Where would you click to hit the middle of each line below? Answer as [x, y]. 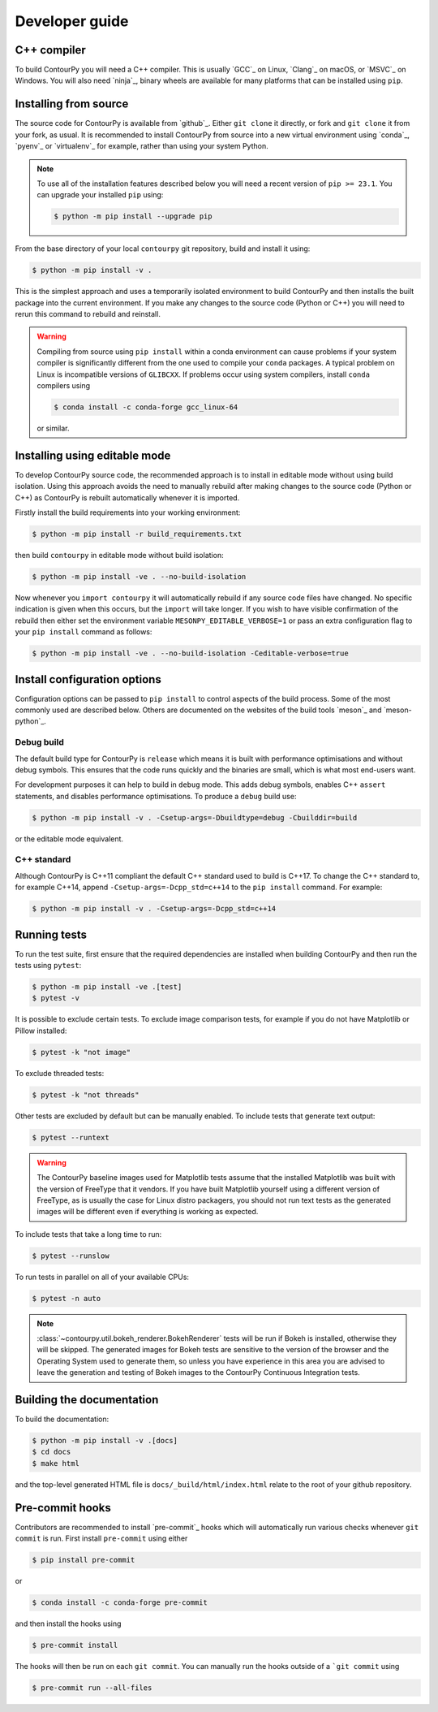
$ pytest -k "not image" [82, 1052]
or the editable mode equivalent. [69, 839]
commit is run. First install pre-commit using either [101, 1538]
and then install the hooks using [68, 1623]
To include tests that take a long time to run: [88, 1234]
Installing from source [72, 104]
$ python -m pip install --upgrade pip [133, 216]
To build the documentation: [62, 1419]
